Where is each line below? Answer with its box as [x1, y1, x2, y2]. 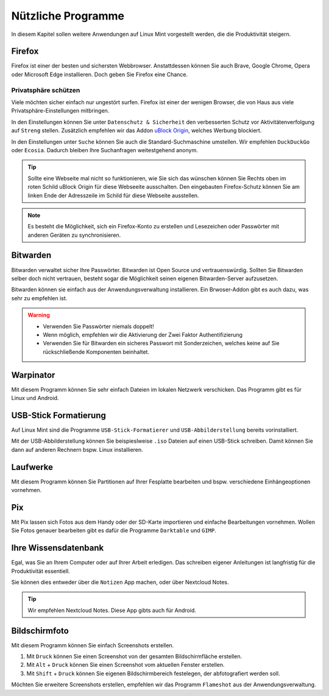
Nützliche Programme [11, 9, 125, 23]
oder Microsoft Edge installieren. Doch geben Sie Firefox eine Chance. [11, 71, 188, 78]
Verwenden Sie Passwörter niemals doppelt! [43, 323, 155, 330]
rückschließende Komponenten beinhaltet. [43, 348, 149, 356]
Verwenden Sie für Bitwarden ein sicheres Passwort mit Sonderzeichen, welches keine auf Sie [43, 340, 280, 347]
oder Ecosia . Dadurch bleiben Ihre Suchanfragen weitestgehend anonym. [11, 146, 198, 153]
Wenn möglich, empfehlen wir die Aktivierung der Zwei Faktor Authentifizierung [43, 331, 243, 338]
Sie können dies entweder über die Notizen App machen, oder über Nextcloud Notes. [11, 578, 229, 586]
